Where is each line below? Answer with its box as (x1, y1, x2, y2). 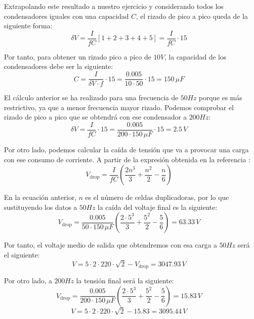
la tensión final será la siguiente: (76, 275, 174, 286)
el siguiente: (4, 249, 40, 259)
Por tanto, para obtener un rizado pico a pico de (4, 51, 151, 62)
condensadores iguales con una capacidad (4, 10, 129, 21)
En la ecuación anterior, (4, 192, 77, 202)
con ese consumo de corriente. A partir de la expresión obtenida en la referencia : (4, 154, 251, 164)
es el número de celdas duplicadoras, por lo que (85, 192, 229, 202)
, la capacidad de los (164, 51, 227, 62)
